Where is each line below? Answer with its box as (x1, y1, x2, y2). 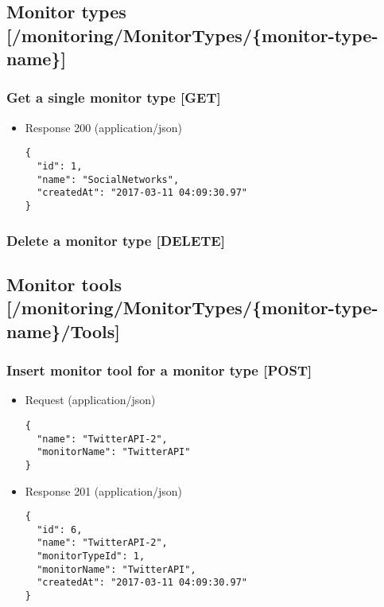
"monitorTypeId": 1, (37, 551, 145, 562)
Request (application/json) (25, 391, 156, 408)
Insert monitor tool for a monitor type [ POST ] (6, 360, 312, 379)
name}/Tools (6, 318, 115, 343)
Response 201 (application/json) (25, 482, 183, 499)
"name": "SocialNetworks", (37, 173, 180, 185)
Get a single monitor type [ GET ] (6, 88, 221, 107)
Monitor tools (6, 271, 122, 296)
